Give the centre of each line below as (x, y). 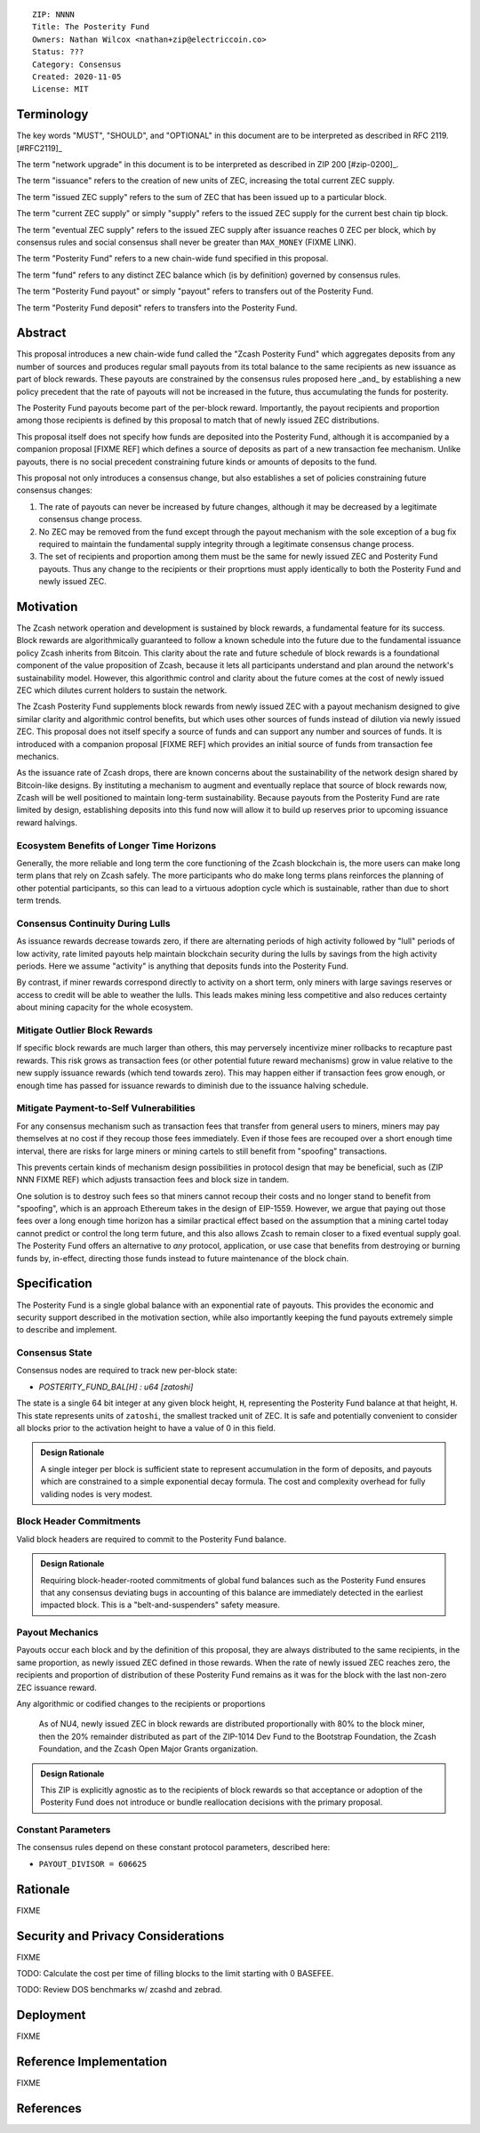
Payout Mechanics (57, 1632)
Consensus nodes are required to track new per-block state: (127, 1371)
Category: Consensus (77, 64)
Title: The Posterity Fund (91, 27)
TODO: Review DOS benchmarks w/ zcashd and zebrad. (119, 1990)
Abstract (41, 333)
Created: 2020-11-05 (77, 76)
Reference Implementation (92, 2062)
